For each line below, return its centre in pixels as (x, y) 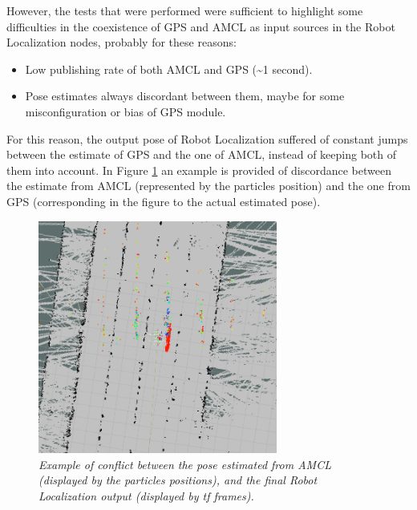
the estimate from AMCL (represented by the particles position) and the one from (208, 186)
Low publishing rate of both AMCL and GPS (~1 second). (169, 69)
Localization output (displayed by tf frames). (146, 495)
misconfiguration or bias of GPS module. (126, 111)
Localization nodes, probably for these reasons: (121, 42)
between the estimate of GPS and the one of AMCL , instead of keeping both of (201, 154)
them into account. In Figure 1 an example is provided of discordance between (199, 170)
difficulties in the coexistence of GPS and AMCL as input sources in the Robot (201, 26)
